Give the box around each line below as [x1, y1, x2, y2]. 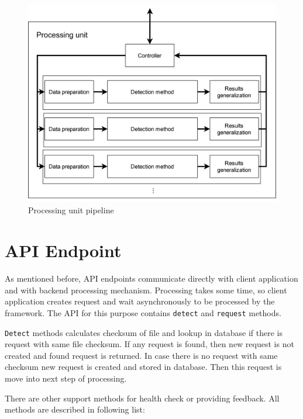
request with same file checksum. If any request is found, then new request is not [5, 338, 294, 350]
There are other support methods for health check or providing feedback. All [5, 392, 280, 404]
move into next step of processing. [5, 372, 127, 385]
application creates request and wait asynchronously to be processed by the [5, 295, 275, 307]
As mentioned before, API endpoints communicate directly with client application [5, 272, 298, 285]
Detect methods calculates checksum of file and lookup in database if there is [5, 326, 283, 338]
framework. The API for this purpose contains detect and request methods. [5, 306, 281, 318]
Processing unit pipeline [28, 204, 114, 216]
